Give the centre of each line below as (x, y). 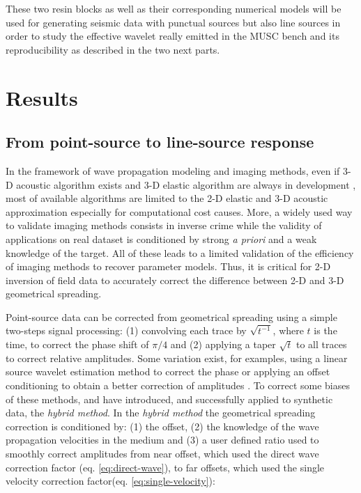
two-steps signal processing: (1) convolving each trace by (126, 330)
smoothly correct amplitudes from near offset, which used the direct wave (162, 453)
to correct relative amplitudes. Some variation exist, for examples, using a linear (177, 358)
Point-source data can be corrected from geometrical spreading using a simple (171, 316)
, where (288, 330)
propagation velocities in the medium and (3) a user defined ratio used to (162, 440)
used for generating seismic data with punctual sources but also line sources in (173, 22)
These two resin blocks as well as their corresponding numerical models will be (174, 8)
